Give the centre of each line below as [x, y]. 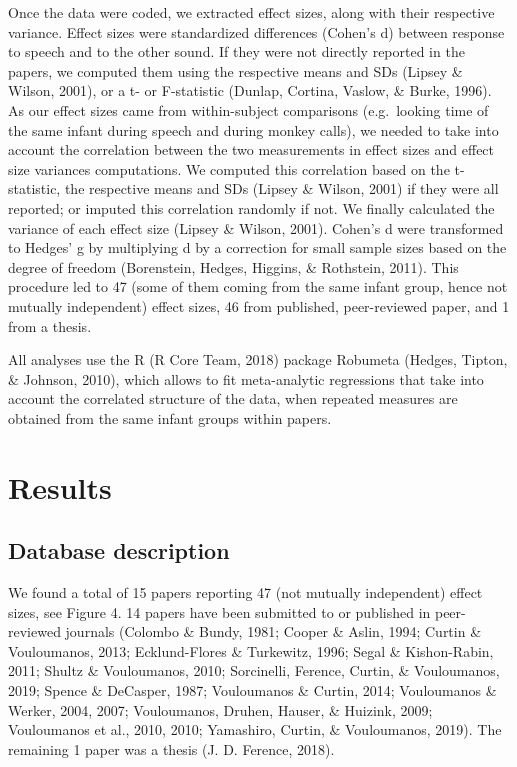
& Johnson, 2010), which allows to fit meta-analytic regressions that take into [246, 378]
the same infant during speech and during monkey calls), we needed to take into [253, 129]
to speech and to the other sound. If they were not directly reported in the [236, 51]
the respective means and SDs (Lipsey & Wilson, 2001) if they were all [281, 188]
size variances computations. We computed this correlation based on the [229, 168]
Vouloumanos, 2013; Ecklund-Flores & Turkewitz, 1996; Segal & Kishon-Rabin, [251, 650]
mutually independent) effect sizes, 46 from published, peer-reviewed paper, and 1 [259, 305]
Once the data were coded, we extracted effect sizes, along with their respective [251, 12]
